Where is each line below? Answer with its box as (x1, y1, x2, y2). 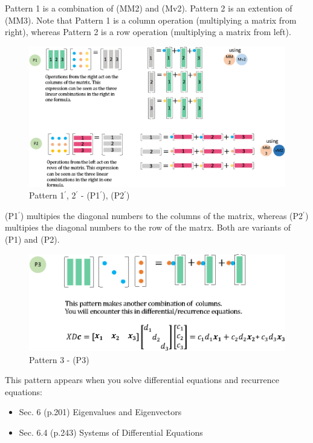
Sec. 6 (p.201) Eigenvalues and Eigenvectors (19, 405, 182, 418)
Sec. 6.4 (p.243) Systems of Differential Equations (19, 425, 203, 438)
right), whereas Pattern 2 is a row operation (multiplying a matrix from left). (5, 25, 291, 38)
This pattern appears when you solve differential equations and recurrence (5, 373, 279, 386)
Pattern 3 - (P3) (29, 353, 89, 366)
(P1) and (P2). (5, 233, 60, 246)
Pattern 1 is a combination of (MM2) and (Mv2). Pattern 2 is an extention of (5, 2, 292, 14)
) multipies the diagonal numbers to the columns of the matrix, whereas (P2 (20, 209, 303, 221)
